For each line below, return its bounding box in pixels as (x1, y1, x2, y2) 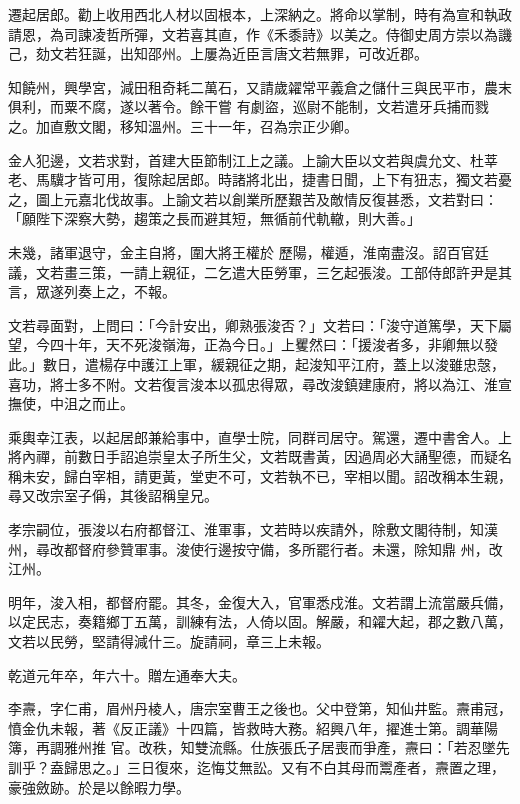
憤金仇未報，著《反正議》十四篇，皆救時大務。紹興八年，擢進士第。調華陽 (8, 717, 498, 738)
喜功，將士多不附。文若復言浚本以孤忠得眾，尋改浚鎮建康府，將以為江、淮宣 (8, 373, 512, 394)
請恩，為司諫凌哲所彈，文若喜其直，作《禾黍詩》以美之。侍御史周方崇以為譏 (8, 23, 512, 44)
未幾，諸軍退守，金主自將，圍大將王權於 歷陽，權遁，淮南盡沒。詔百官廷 (8, 241, 489, 262)
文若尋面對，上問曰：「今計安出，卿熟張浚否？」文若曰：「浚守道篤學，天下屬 (8, 314, 512, 335)
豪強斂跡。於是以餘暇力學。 (8, 776, 190, 797)
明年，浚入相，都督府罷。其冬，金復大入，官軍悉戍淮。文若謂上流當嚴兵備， (8, 591, 512, 612)
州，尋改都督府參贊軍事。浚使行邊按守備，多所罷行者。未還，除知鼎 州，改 (8, 538, 503, 559)
